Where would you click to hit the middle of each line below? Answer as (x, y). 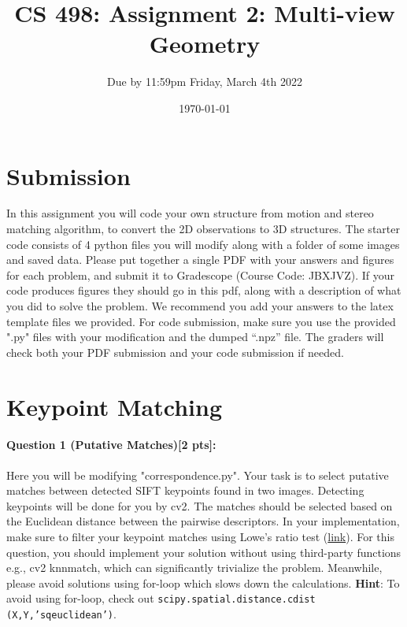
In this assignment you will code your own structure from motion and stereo (190, 213)
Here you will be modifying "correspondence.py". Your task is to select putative (198, 475)
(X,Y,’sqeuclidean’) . (61, 613)
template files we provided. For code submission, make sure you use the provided (201, 321)
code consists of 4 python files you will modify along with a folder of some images (203, 244)
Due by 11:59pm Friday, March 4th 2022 (205, 82)
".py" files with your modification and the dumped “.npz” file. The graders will (195, 337)
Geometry (205, 44)
